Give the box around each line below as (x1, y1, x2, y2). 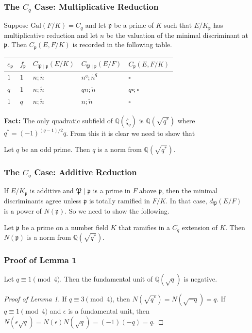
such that (164, 20, 192, 30)
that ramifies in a (118, 222, 170, 232)
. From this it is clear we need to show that (66, 128, 195, 138)
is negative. (184, 274, 217, 284)
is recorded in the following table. (72, 39, 172, 50)
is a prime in (93, 185, 131, 196)
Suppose (4, 20, 29, 30)
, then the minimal (162, 185, 218, 196)
